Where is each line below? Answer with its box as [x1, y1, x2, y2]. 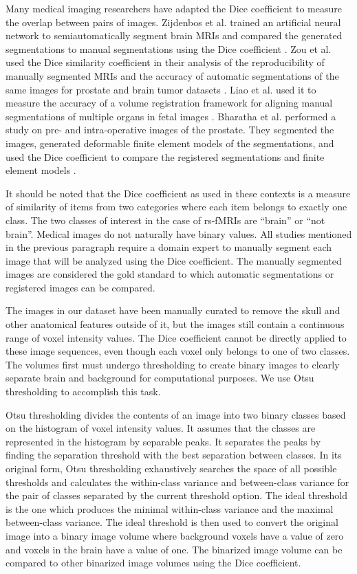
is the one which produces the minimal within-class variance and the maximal [6, 501, 334, 516]
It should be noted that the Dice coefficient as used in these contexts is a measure [6, 186, 351, 200]
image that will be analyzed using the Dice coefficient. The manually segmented [6, 253, 342, 267]
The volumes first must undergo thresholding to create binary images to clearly [6, 357, 340, 371]
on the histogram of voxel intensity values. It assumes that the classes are [6, 421, 316, 435]
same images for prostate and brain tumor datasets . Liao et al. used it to [6, 82, 316, 96]
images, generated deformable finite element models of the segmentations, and [6, 135, 334, 150]
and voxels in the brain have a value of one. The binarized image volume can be [6, 542, 343, 556]
